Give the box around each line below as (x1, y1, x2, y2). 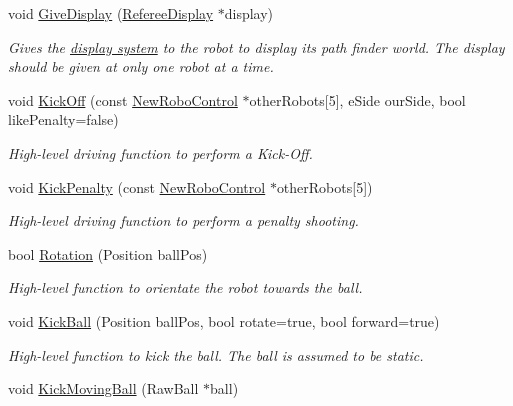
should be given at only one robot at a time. (8, 56, 274, 77)
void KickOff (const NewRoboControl (8, 89, 238, 110)
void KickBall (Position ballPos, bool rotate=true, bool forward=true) (8, 310, 440, 331)
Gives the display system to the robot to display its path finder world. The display (8, 36, 505, 57)
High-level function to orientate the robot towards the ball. (8, 277, 363, 298)
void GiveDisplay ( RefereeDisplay (8, 3, 214, 23)
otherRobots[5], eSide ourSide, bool (249, 89, 466, 110)
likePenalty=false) (8, 109, 119, 130)
